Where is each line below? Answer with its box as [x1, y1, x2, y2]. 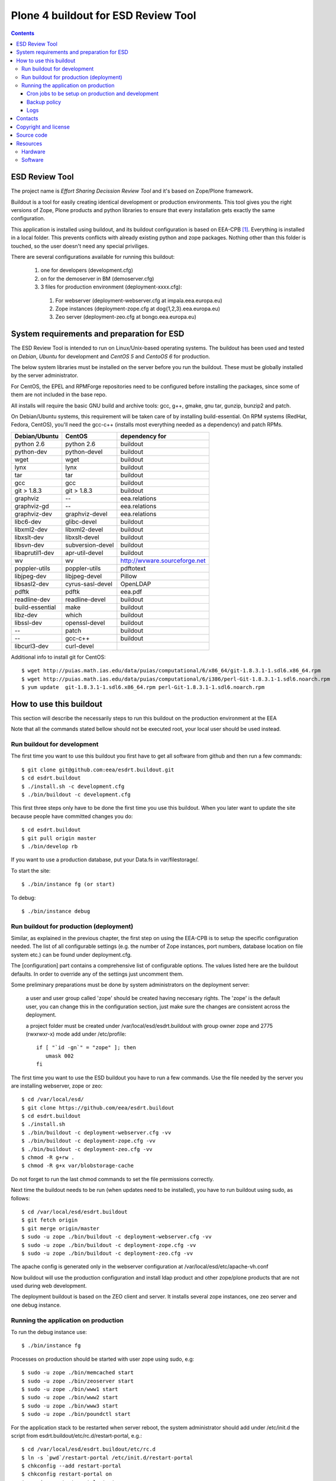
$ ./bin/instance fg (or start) [21, 881, 115, 888]
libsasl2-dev [14, 579, 49, 588]
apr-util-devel [65, 549, 104, 557]
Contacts [16, 115, 38, 122]
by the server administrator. [11, 372, 79, 379]
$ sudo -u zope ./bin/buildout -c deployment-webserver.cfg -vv [21, 1233, 212, 1240]
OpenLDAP [120, 579, 151, 588]
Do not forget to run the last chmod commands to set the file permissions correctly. [11, 1175, 214, 1182]
